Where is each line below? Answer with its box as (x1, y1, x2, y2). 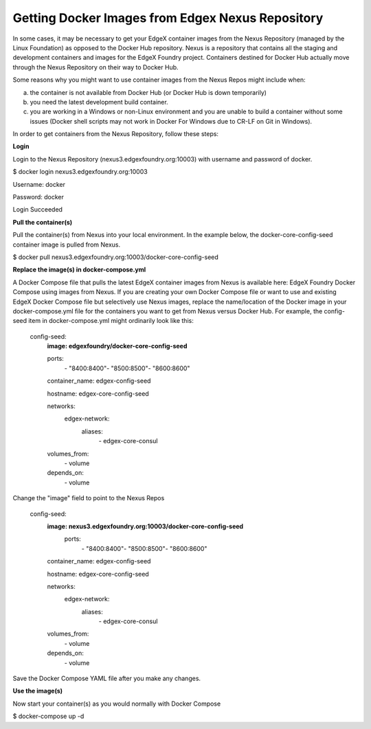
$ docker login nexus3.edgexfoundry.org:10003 (12, 168, 148, 176)
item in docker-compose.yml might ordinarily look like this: (28, 317, 194, 325)
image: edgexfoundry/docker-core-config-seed (47, 342, 188, 350)
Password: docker (12, 193, 65, 201)
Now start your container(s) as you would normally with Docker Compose (12, 699, 221, 708)
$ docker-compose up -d (12, 712, 85, 721)
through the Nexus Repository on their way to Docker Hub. (12, 63, 179, 71)
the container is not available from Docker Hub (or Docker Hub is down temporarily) (30, 88, 267, 96)
